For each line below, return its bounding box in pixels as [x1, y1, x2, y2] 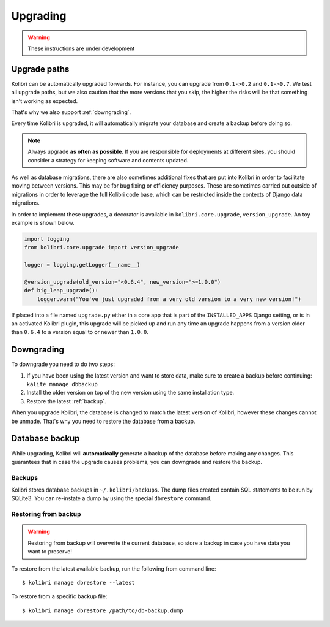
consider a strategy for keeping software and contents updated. [28, 156, 189, 164]
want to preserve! [28, 548, 73, 555]
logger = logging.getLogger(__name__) [24, 261, 141, 268]
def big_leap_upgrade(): [24, 287, 99, 294]
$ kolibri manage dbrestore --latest [22, 579, 136, 586]
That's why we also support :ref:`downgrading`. [11, 108, 131, 116]
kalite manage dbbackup [26, 381, 98, 388]
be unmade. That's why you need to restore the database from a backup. [11, 417, 196, 425]
